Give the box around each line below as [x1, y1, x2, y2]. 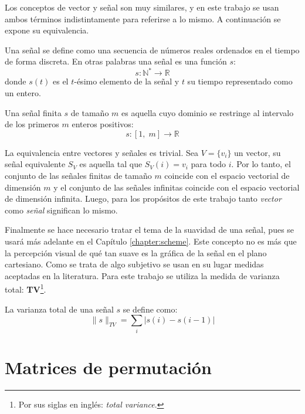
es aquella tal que [79, 158, 143, 170]
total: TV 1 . [5, 281, 46, 296]
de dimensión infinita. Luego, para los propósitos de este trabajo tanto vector [5, 192, 282, 205]
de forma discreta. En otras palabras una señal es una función [5, 55, 227, 67]
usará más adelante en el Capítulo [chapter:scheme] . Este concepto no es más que [5, 235, 297, 247]
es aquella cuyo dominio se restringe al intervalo [121, 106, 294, 118]
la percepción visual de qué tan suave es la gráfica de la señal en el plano [5, 246, 267, 259]
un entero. [5, 87, 41, 99]
